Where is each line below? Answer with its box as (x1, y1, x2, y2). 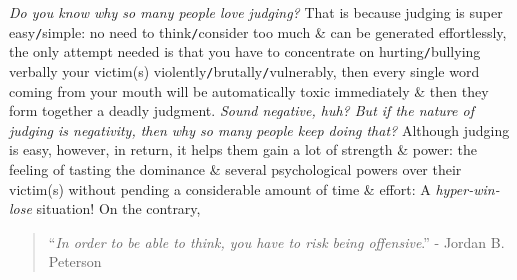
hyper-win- (435, 178, 500, 199)
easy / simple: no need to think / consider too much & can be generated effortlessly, (9, 21, 507, 42)
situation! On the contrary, (36, 198, 201, 219)
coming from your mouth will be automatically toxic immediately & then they (9, 80, 489, 101)
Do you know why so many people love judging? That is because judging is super (9, 2, 503, 22)
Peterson (48, 251, 102, 272)
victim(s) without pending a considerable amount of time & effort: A (9, 178, 431, 199)
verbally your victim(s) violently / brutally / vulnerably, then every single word (9, 60, 480, 81)
